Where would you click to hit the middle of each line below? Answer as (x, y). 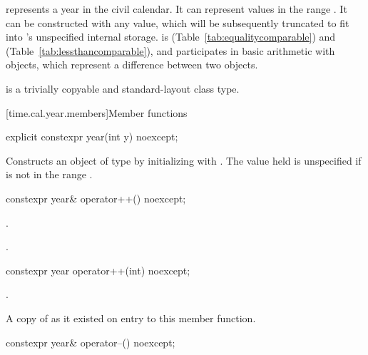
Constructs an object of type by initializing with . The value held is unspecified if (184, 160)
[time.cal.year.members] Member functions (97, 112)
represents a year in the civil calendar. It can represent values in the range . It (177, 9)
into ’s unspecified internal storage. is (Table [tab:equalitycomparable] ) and (171, 37)
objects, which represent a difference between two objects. (132, 65)
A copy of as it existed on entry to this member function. (131, 318)
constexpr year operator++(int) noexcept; (98, 270)
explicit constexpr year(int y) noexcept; (92, 137)
